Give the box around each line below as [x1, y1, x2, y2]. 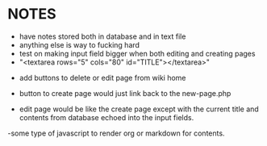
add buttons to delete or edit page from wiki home [19, 73, 186, 82]
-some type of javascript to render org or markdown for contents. [7, 128, 225, 138]
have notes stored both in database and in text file [19, 31, 186, 41]
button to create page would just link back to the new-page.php [19, 88, 232, 98]
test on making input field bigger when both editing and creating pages [19, 48, 256, 58]
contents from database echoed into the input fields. [19, 112, 194, 122]
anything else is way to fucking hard [19, 40, 140, 49]
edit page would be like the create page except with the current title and [19, 104, 259, 114]
